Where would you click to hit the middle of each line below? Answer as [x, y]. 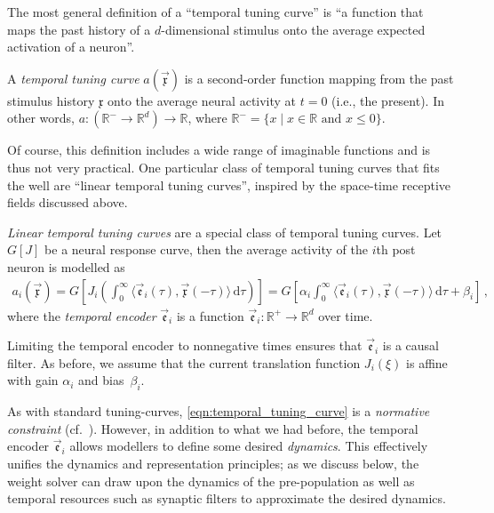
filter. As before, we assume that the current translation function [184, 362]
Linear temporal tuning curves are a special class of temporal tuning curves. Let [225, 232]
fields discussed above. [68, 202]
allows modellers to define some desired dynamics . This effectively [249, 446]
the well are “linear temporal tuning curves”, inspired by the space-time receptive [229, 184]
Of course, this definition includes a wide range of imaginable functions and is [219, 150]
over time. [346, 315]
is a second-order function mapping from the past [319, 78]
